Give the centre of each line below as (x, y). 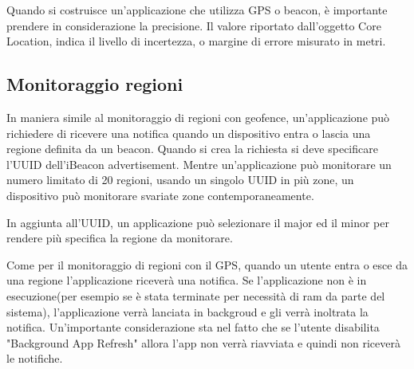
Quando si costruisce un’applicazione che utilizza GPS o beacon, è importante (197, 10)
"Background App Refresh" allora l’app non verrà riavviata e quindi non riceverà (203, 342)
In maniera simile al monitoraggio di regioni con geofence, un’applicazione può (198, 117)
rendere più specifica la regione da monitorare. (120, 238)
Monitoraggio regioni (95, 84)
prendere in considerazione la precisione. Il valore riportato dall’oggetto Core (194, 25)
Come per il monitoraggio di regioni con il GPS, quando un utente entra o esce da (207, 264)
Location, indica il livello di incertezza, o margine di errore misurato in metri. (196, 41)
